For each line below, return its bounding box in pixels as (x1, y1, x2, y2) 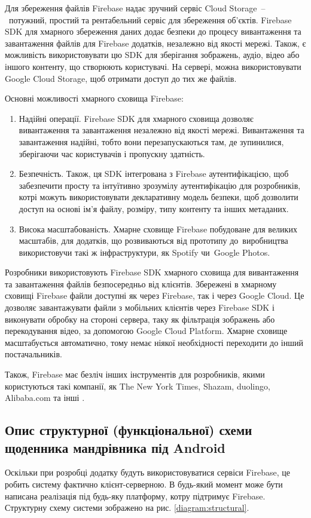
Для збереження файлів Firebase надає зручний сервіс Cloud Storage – (5, 2, 266, 14)
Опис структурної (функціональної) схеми (5, 421, 252, 439)
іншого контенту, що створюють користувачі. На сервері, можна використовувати (5, 60, 301, 72)
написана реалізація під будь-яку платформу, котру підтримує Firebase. (5, 489, 266, 502)
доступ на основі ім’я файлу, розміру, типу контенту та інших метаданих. (19, 202, 289, 214)
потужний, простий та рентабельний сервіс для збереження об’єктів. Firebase (8, 13, 292, 26)
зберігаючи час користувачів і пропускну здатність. (19, 147, 205, 160)
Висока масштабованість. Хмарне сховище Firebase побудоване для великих (19, 222, 297, 235)
